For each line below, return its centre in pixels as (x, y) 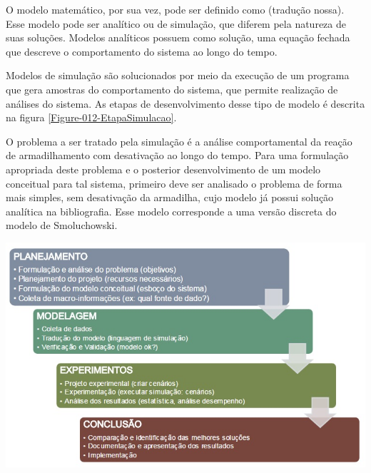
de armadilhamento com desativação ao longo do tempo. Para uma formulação (177, 155)
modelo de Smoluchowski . (62, 225)
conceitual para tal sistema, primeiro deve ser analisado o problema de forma (174, 183)
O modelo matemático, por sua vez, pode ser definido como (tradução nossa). (175, 9)
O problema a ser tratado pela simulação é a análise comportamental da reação (179, 141)
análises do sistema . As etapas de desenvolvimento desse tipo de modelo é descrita (185, 103)
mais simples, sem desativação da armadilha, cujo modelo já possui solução (170, 197)
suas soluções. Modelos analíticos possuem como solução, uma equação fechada (178, 37)
